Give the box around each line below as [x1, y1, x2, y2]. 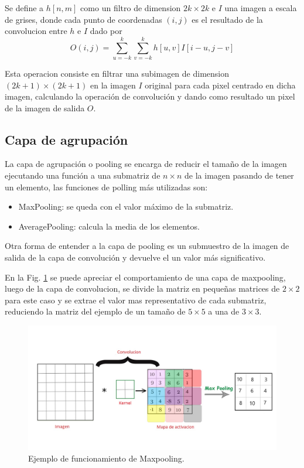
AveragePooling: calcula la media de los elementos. [18, 220, 200, 232]
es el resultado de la [192, 13, 263, 25]
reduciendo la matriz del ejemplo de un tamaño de [5, 305, 186, 317]
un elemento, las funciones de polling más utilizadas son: [5, 180, 208, 193]
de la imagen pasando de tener [185, 169, 294, 182]
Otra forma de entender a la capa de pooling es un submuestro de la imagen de [5, 240, 289, 252]
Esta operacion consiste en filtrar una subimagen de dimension [5, 67, 229, 79]
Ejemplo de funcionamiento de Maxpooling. [28, 452, 185, 464]
